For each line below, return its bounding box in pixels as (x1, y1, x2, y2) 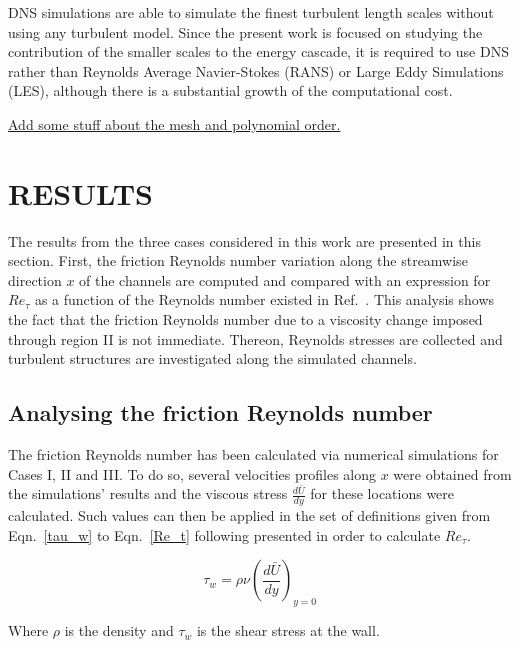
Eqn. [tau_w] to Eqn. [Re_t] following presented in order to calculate (8, 524, 441, 545)
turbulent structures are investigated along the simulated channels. (8, 348, 417, 369)
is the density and (64, 620, 174, 641)
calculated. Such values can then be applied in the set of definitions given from (8, 505, 491, 526)
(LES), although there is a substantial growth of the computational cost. (8, 80, 453, 101)
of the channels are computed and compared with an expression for (79, 269, 491, 290)
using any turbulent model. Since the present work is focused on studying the (8, 21, 483, 42)
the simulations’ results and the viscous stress (8, 483, 288, 504)
